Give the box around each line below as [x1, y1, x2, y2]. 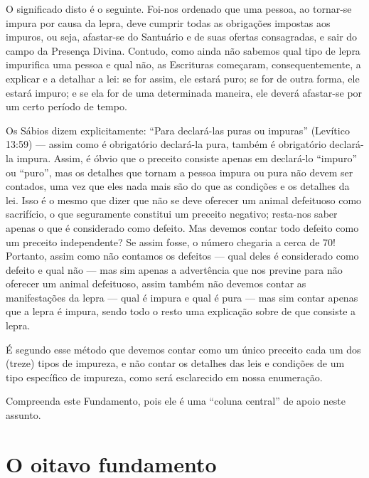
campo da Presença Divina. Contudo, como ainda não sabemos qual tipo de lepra [6, 43, 360, 58]
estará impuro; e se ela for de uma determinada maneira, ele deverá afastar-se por [6, 85, 363, 100]
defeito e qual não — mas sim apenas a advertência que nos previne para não [6, 262, 343, 277]
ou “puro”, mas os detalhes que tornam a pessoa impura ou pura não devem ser [6, 164, 353, 179]
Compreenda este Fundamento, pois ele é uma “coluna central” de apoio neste [6, 393, 346, 408]
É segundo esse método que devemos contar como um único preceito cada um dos [6, 341, 361, 356]
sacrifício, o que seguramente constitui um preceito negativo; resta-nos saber [6, 206, 338, 221]
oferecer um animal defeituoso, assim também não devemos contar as [6, 276, 306, 291]
